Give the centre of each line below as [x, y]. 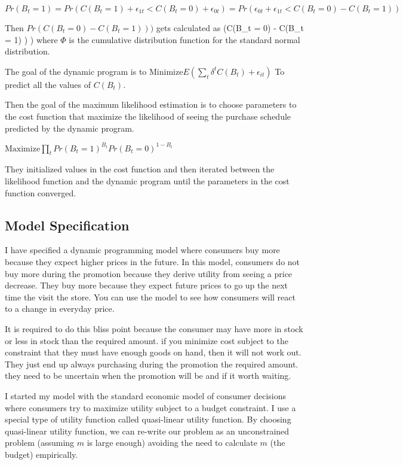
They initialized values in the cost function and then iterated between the [140, 169]
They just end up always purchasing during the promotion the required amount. [152, 364]
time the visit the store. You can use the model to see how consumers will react [150, 297]
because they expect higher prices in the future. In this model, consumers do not [153, 262]
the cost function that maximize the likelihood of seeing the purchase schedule [148, 116]
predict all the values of [48, 84]
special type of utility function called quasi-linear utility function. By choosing [148, 419]
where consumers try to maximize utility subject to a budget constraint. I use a [150, 407]
